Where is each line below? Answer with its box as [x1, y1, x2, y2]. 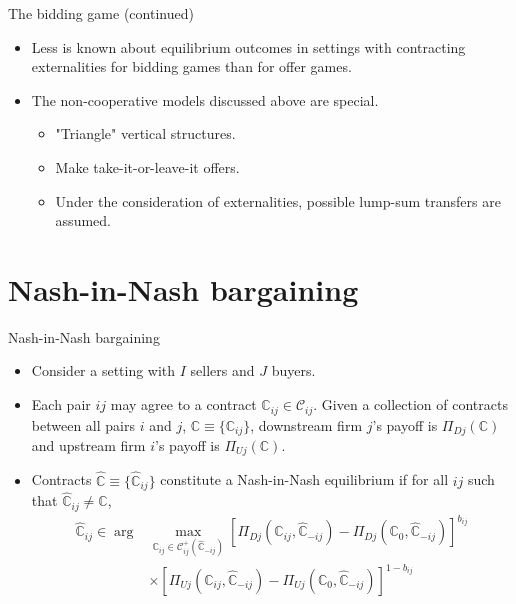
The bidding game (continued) [8, 3, 194, 23]
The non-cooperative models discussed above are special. [31, 89, 379, 110]
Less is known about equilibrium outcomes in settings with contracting [31, 36, 466, 57]
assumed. [55, 210, 111, 231]
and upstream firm [31, 434, 146, 455]
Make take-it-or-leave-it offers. [55, 156, 240, 177]
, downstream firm [250, 414, 363, 435]
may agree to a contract [110, 394, 257, 415]
